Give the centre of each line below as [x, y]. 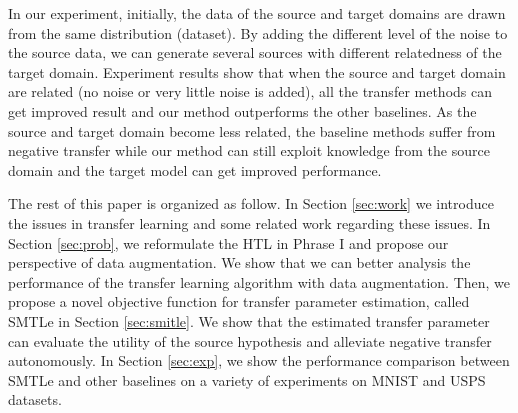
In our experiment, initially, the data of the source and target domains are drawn [257, 13]
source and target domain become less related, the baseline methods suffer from [252, 130]
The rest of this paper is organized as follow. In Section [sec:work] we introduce [251, 203]
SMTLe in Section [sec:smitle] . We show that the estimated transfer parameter [249, 320]
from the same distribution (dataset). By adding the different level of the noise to [258, 32]
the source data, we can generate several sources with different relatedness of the [255, 52]
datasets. [35, 399]
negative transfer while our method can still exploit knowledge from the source [249, 150]
